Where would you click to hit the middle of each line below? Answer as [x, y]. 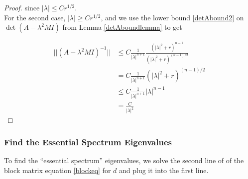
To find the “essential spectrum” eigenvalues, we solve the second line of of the [124, 160]
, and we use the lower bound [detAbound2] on [172, 17]
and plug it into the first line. [164, 170]
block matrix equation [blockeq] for [58, 170]
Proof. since [22, 7]
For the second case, [35, 17]
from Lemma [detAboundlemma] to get [122, 27]
